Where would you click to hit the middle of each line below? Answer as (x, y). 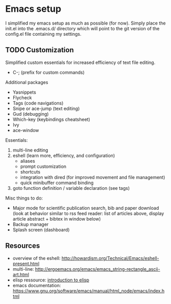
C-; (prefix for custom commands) (49, 72)
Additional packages (27, 82)
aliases (28, 161)
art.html (21, 274)
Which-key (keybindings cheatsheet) (51, 119)
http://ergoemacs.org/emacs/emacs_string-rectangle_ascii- (97, 269)
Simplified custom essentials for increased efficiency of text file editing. (80, 62)
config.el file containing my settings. (43, 34)
